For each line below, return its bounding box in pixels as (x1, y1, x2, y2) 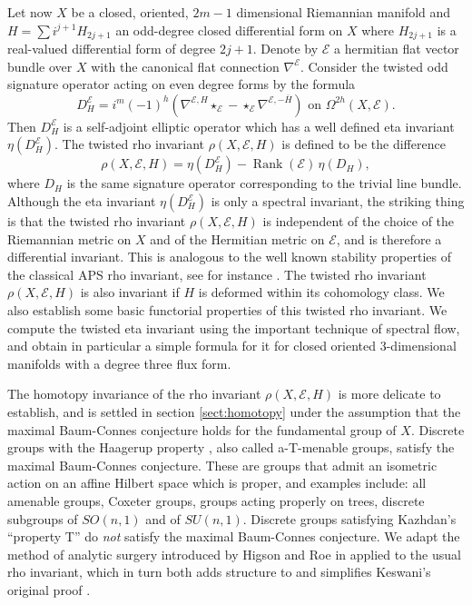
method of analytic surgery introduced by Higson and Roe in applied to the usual (7, 544, 461, 563)
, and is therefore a (336, 229, 442, 248)
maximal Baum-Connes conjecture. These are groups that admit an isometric (7, 455, 438, 474)
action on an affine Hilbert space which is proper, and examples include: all (7, 473, 427, 492)
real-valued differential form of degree (7, 39, 216, 58)
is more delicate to (338, 384, 441, 403)
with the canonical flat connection (91, 56, 280, 75)
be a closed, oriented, (71, 3, 189, 21)
